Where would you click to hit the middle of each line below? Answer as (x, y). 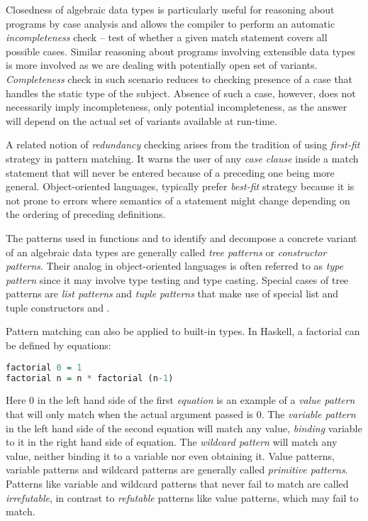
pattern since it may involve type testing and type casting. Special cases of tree (177, 279)
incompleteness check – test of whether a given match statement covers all (167, 37)
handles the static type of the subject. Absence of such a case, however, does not (181, 93)
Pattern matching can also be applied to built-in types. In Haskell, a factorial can (183, 331)
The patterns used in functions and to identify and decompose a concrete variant (182, 237)
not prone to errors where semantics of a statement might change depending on (178, 200)
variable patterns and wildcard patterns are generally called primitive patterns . (177, 470)
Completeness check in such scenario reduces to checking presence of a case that (179, 78)
